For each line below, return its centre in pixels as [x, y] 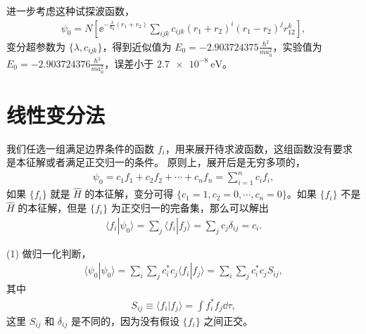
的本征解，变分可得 [129, 194]
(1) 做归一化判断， [49, 253]
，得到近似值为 [137, 46]
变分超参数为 [36, 46]
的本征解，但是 [52, 208]
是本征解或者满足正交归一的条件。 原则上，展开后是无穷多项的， [156, 162]
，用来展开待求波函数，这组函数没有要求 [259, 148]
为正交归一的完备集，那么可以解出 [190, 208]
